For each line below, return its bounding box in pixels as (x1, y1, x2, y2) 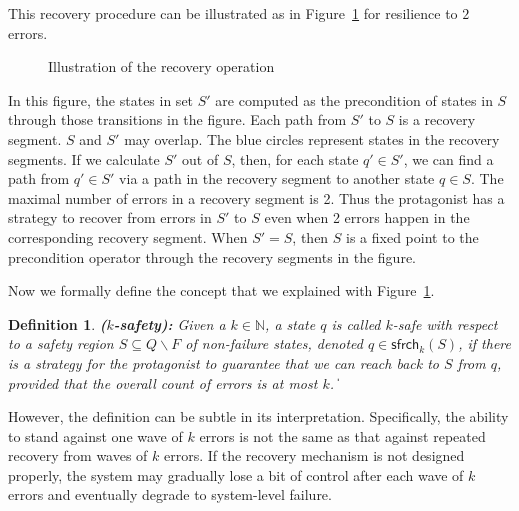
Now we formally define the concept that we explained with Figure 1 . (8, 280, 435, 301)
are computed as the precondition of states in (215, 89, 493, 110)
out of (182, 148, 219, 169)
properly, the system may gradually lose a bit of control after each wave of (8, 464, 464, 485)
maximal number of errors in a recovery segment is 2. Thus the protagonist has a (8, 187, 505, 208)
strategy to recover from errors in (8, 207, 212, 228)
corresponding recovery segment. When (8, 226, 248, 247)
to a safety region (8, 333, 114, 354)
